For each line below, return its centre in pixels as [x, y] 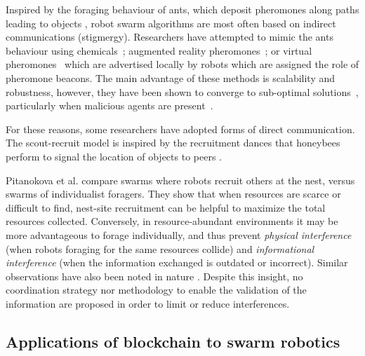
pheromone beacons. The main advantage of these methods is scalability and [171, 77]
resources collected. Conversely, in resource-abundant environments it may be [172, 221]
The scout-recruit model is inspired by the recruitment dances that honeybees [173, 143]
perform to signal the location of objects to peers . [114, 156]
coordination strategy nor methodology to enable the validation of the [156, 290]
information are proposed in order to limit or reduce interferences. [148, 303]
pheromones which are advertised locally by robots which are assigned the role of [182, 64]
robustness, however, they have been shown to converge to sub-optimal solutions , [182, 91]
